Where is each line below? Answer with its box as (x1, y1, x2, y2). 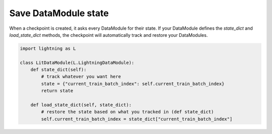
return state (41, 88, 74, 94)
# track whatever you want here (41, 74, 121, 80)
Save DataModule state (9, 8, 109, 19)
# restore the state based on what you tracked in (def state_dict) (41, 109, 214, 115)
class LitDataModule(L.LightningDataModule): (20, 59, 134, 65)
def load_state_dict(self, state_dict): (30, 102, 132, 108)
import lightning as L (20, 45, 76, 51)
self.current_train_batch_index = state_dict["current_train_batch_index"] (41, 116, 233, 122)
